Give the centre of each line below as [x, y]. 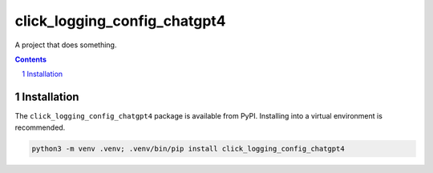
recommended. [40, 127]
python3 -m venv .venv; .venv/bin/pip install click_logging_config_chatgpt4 [188, 149]
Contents [31, 59]
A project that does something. [66, 45]
